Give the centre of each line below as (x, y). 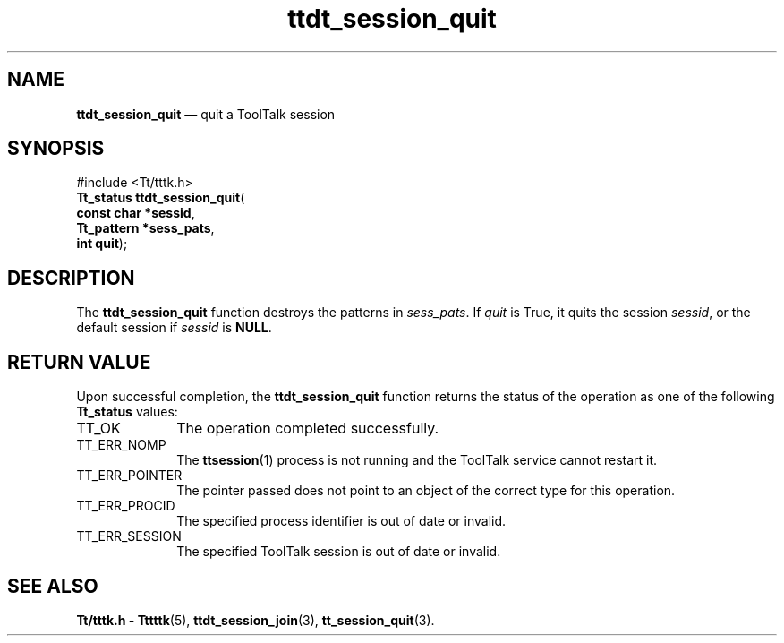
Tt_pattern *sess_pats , (145, 228)
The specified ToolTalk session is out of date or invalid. (339, 552)
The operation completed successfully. (308, 429)
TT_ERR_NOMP (121, 445)
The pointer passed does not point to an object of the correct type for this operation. (426, 491)
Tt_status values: (127, 412)
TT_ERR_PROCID (126, 506)
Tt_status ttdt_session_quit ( (161, 198)
